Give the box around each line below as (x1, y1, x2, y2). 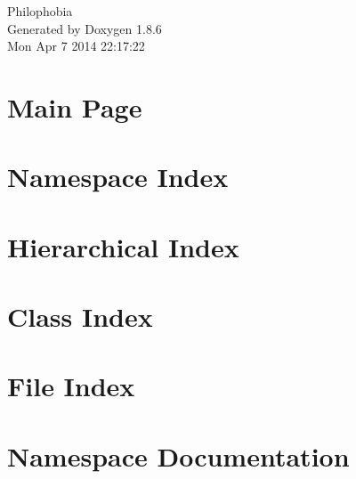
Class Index (7, 298, 153, 335)
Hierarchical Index (7, 228, 239, 264)
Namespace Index (7, 158, 229, 195)
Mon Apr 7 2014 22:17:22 (7, 37, 145, 55)
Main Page (7, 88, 142, 125)
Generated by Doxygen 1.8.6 (7, 19, 162, 37)
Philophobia (7, 2, 73, 20)
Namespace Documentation (7, 437, 350, 474)
